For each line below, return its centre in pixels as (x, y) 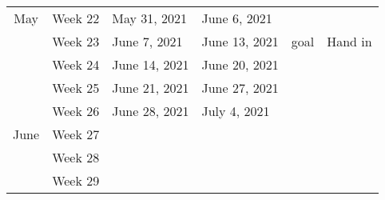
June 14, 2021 (151, 64)
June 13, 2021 (240, 41)
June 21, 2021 (151, 88)
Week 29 (76, 180)
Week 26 (76, 111)
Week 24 (76, 64)
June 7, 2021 (147, 41)
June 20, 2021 (240, 64)
